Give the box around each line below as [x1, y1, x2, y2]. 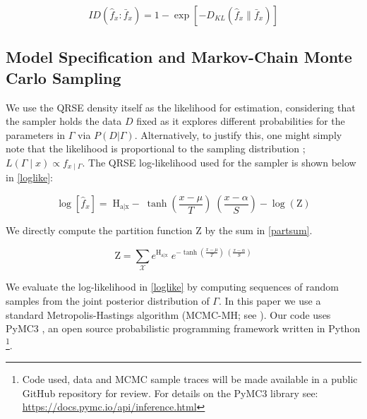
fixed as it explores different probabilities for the [136, 114, 345, 128]
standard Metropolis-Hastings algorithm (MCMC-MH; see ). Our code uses [6, 307, 331, 322]
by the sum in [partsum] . [205, 223, 313, 238]
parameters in [6, 127, 66, 142]
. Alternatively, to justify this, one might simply [134, 127, 342, 142]
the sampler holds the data [6, 114, 122, 128]
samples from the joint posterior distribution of [6, 293, 210, 308]
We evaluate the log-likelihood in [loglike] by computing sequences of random [6, 279, 339, 294]
